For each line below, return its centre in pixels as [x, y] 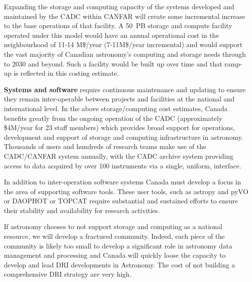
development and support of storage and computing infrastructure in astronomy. [124, 137]
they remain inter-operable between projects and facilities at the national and [119, 99]
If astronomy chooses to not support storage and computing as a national [113, 226]
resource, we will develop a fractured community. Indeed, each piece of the [114, 236]
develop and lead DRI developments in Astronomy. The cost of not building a [119, 264]
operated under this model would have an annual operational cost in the [111, 35]
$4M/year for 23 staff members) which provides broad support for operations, [119, 127]
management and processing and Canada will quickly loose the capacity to [115, 255]
